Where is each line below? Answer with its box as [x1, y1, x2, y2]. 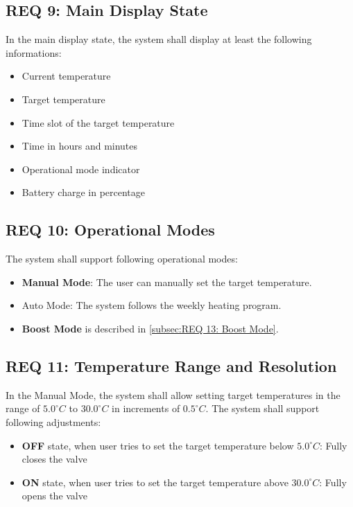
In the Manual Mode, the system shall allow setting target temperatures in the [6, 387, 341, 402]
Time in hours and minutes [21, 139, 138, 153]
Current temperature [21, 69, 111, 83]
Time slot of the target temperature [21, 115, 175, 130]
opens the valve [21, 488, 87, 503]
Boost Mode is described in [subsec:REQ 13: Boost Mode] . [21, 321, 279, 335]
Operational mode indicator [21, 161, 140, 176]
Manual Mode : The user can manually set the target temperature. [21, 274, 312, 289]
